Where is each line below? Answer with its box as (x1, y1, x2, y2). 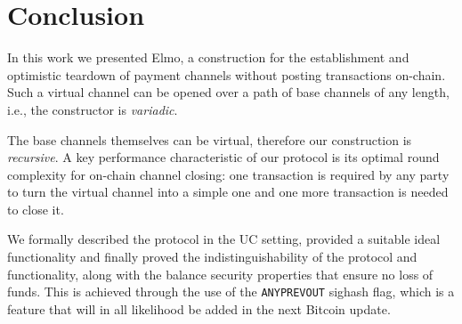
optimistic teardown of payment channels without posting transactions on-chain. (7, 65, 446, 84)
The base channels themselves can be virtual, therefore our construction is (7, 130, 412, 149)
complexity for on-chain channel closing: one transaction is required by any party (7, 165, 450, 183)
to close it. (7, 199, 64, 218)
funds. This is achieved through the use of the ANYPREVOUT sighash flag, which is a (7, 282, 455, 301)
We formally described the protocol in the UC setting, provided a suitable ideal (7, 230, 441, 248)
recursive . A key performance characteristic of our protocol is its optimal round (7, 148, 440, 166)
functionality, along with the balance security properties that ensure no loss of (7, 264, 434, 283)
